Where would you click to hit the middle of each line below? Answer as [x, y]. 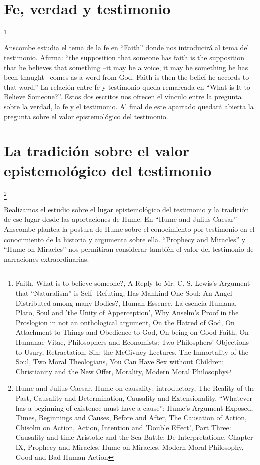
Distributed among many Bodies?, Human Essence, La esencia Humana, [126, 302]
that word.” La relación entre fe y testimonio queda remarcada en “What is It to [127, 86]
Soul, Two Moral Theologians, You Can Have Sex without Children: [120, 362]
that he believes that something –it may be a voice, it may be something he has [126, 67]
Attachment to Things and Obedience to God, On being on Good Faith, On [132, 332]
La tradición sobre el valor [97, 151]
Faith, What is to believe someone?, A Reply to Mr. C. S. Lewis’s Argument [133, 283]
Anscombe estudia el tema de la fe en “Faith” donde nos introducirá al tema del [127, 47]
